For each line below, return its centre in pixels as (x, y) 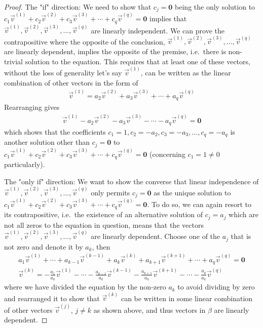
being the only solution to (215, 7)
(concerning (167, 154)
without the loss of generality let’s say (63, 72)
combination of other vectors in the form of (71, 82)
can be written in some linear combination (187, 298)
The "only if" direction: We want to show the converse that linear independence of (131, 181)
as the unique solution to (192, 192)
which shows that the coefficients (55, 131)
